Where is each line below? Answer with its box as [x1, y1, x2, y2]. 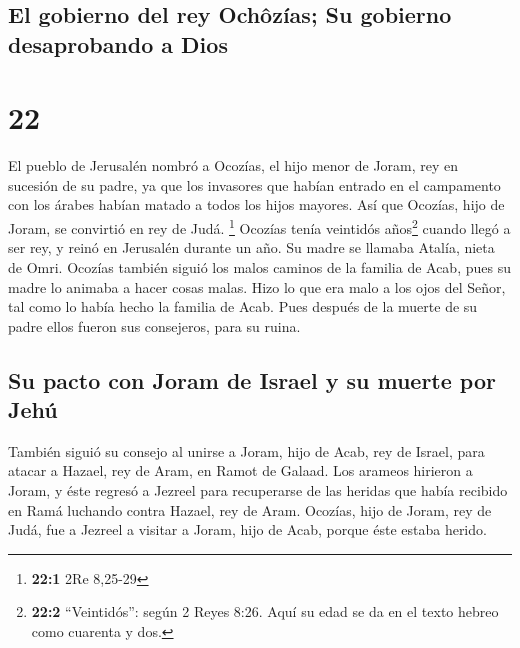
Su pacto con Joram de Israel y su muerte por [8, 364, 496, 395]
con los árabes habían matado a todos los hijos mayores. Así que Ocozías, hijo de [8, 194, 505, 215]
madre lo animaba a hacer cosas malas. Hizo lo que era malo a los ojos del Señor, [8, 276, 506, 297]
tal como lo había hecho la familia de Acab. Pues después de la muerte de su [8, 296, 478, 317]
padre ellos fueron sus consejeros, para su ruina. [8, 315, 301, 336]
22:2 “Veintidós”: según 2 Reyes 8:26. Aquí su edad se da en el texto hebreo [31, 601, 499, 622]
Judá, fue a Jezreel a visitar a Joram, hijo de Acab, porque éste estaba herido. [8, 519, 487, 540]
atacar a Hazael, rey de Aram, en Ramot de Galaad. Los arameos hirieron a [8, 460, 473, 481]
